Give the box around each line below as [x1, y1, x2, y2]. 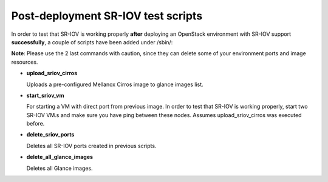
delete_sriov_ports [26, 131, 75, 138]
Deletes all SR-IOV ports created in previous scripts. [26, 142, 157, 149]
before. [26, 120, 45, 127]
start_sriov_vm [26, 92, 64, 99]
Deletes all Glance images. [26, 164, 94, 172]
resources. [11, 58, 38, 66]
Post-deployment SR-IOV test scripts [11, 9, 203, 22]
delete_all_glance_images [26, 153, 94, 161]
